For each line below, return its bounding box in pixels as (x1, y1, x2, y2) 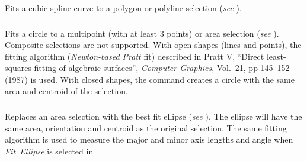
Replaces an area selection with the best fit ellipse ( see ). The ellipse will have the (5, 110, 302, 122)
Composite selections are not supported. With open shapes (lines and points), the (5, 38, 302, 51)
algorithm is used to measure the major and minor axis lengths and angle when (5, 133, 293, 146)
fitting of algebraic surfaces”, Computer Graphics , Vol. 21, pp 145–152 (34, 62, 290, 74)
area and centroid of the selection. (5, 85, 128, 97)
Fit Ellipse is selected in (5, 144, 94, 157)
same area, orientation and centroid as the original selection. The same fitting (5, 121, 287, 134)
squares (5, 62, 31, 74)
